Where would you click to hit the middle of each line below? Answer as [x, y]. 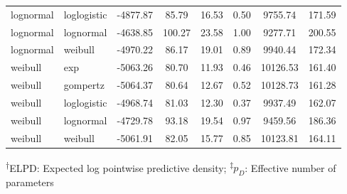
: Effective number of [290, 167]
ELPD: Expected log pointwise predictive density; [118, 167]
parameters [30, 182]
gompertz [84, 85]
